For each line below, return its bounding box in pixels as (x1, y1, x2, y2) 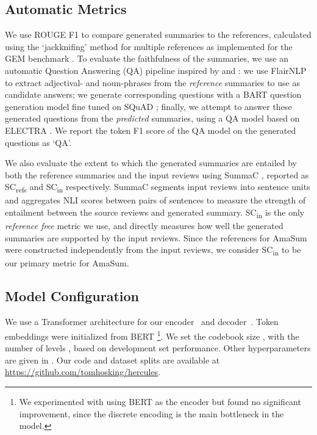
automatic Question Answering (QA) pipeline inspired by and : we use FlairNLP (5, 64, 307, 76)
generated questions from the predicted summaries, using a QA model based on (5, 112, 300, 125)
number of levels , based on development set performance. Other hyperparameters (5, 342, 311, 354)
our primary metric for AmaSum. (5, 257, 129, 269)
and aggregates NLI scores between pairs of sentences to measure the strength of (5, 194, 306, 207)
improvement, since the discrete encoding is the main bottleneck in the (19, 407, 284, 420)
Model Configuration (5, 287, 140, 305)
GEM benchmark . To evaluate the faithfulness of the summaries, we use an (5, 52, 289, 65)
